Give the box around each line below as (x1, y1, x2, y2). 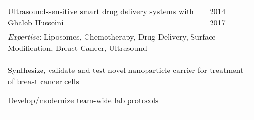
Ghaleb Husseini (8, 17, 63, 28)
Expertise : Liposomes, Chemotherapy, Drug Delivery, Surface (8, 31, 216, 42)
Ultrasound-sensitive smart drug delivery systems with (8, 5, 194, 17)
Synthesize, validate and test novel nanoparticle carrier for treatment (8, 64, 244, 75)
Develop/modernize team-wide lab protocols (8, 95, 159, 106)
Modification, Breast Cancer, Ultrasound (8, 42, 148, 53)
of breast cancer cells (8, 75, 79, 87)
